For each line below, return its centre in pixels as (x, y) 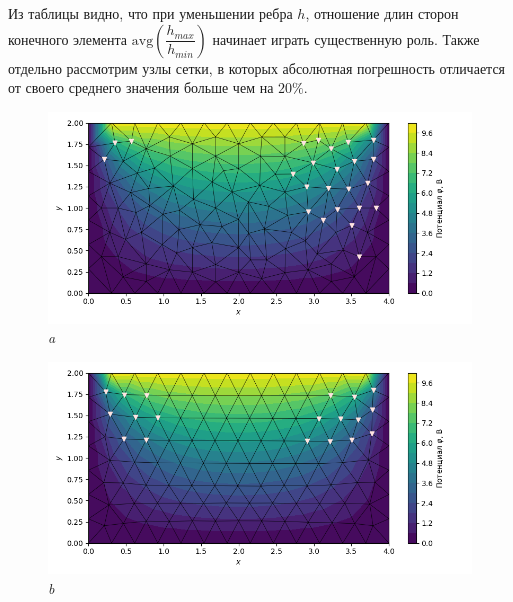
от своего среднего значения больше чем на (141, 87)
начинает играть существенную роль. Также (346, 38)
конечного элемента (68, 38)
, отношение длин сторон (382, 13)
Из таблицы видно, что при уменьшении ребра (150, 13)
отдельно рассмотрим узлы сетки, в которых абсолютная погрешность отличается (257, 67)
